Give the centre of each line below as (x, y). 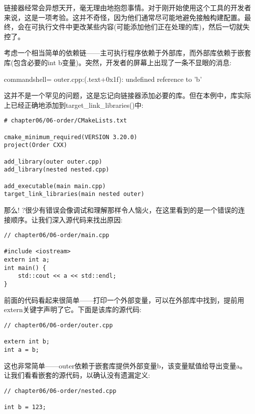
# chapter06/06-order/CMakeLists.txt (65, 121)
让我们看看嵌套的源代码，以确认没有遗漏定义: (77, 375)
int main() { (25, 268)
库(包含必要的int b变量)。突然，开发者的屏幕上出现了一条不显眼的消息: (118, 62)
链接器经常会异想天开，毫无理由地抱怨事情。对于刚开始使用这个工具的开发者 (127, 7)
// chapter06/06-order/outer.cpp (58, 325)
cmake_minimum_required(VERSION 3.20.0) (71, 137)
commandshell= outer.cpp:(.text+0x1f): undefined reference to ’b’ (103, 79)
